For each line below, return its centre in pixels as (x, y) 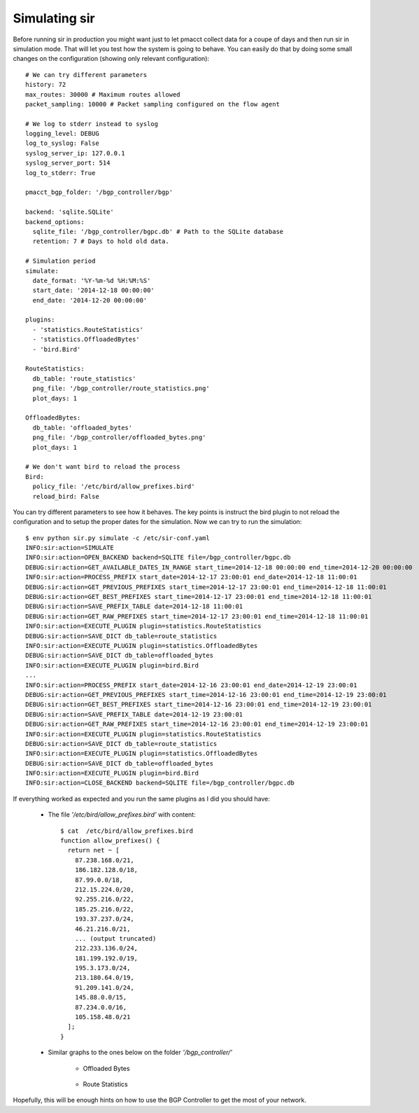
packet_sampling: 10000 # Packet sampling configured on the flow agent (152, 104)
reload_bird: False (66, 496)
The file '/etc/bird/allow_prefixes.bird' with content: (122, 815)
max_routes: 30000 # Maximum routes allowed (103, 94)
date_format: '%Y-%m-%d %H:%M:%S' (92, 281)
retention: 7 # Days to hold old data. (101, 241)
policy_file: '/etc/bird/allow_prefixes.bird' (114, 486)
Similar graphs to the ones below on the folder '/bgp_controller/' (140, 1052)
